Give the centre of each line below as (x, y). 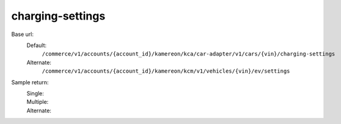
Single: (35, 93)
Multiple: (38, 102)
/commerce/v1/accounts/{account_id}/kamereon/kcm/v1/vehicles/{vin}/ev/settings (166, 71)
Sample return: (30, 82)
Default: (37, 45)
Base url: (22, 34)
